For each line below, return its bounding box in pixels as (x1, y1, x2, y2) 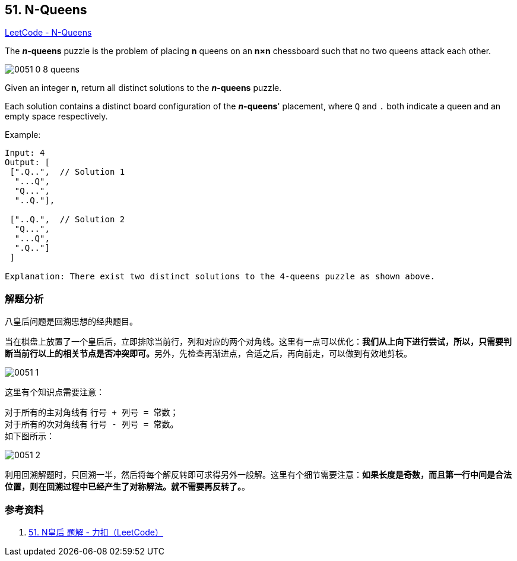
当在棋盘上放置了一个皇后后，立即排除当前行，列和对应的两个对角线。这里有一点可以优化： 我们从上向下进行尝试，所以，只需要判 (5, 336, 512, 347)
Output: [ (5, 157, 50, 168)
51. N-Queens (5, 2, 87, 17)
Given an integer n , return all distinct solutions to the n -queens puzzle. (5, 83, 282, 93)
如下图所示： (5, 431, 55, 442)
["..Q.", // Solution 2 (9, 215, 125, 225)
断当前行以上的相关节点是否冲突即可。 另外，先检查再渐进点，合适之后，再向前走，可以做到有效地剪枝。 (5, 348, 412, 359)
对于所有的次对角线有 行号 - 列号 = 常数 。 (5, 419, 179, 430)
